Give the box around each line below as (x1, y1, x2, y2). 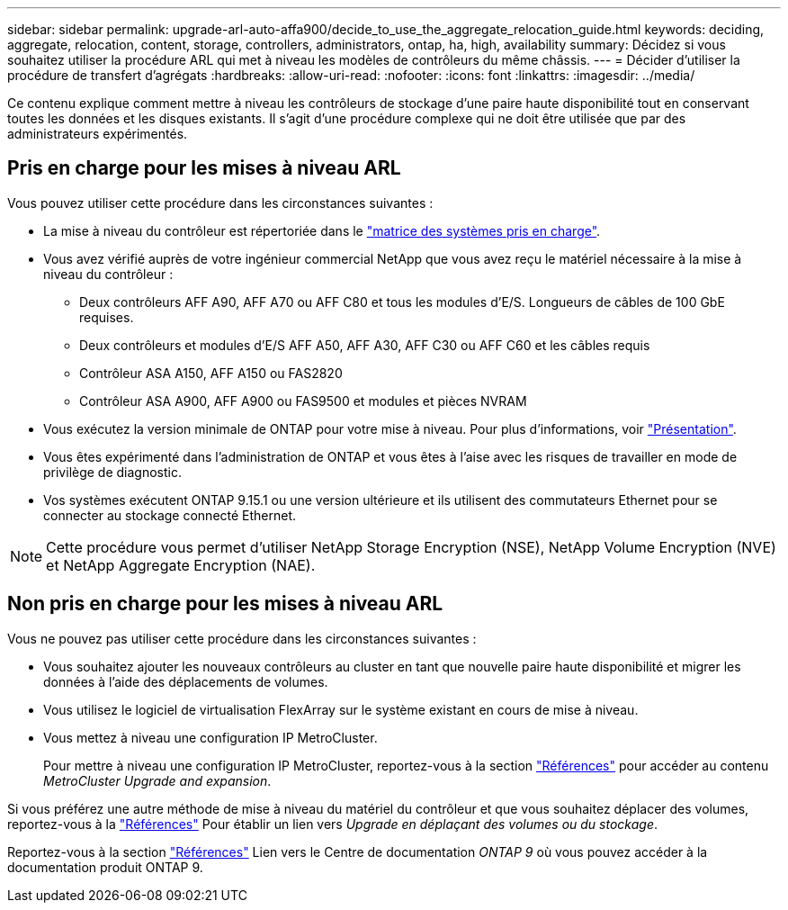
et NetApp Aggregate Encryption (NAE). (46, 555, 316, 574)
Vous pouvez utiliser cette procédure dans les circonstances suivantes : (7, 194, 434, 211)
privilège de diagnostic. (43, 464, 183, 480)
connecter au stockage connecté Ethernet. (43, 507, 297, 523)
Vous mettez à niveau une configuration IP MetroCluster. (43, 729, 378, 745)
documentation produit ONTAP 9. (7, 859, 203, 875)
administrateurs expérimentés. (7, 126, 188, 141)
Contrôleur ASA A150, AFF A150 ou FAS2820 (79, 365, 343, 381)
